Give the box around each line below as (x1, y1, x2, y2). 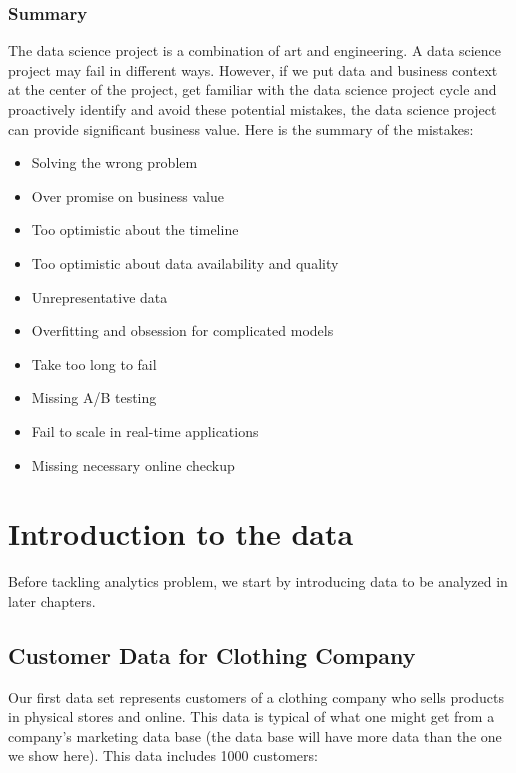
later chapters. (8, 590, 96, 611)
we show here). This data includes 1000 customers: (8, 745, 318, 766)
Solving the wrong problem (31, 152, 198, 173)
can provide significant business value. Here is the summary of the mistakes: (8, 118, 474, 139)
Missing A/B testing (31, 387, 157, 408)
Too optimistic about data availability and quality (31, 252, 339, 273)
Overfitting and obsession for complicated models (31, 320, 334, 341)
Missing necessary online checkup (31, 454, 235, 475)
